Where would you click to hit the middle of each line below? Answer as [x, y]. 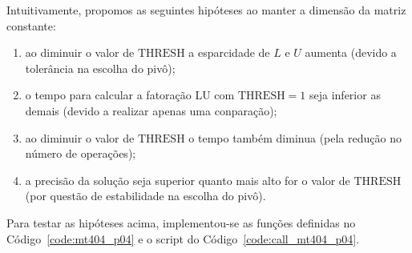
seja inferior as [345, 95]
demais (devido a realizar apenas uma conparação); [151, 110]
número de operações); [81, 153]
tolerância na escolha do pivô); [100, 68]
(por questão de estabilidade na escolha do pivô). [145, 196]
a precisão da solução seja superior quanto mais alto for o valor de [188, 180]
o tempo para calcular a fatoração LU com [130, 95]
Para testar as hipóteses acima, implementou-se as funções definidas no [181, 222]
